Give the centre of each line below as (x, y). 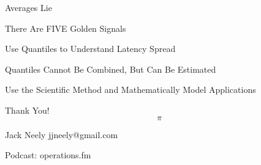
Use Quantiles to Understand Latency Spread (90, 49)
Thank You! (27, 110)
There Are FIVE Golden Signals (66, 28)
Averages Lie (28, 7)
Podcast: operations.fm (48, 155)
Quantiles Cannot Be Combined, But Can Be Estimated (111, 69)
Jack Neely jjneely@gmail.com (62, 134)
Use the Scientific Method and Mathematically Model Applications (130, 90)
